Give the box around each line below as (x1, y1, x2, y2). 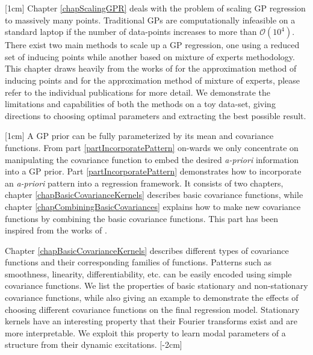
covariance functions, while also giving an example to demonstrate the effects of (5, 291, 299, 304)
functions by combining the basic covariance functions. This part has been (5, 212, 278, 224)
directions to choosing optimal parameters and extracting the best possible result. (5, 109, 306, 122)
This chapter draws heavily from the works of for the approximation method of (5, 62, 297, 75)
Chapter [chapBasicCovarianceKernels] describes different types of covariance (5, 244, 289, 256)
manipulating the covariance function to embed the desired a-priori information (5, 153, 299, 165)
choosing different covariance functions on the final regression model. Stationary (5, 303, 300, 315)
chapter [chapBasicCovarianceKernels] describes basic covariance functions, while (5, 188, 303, 201)
